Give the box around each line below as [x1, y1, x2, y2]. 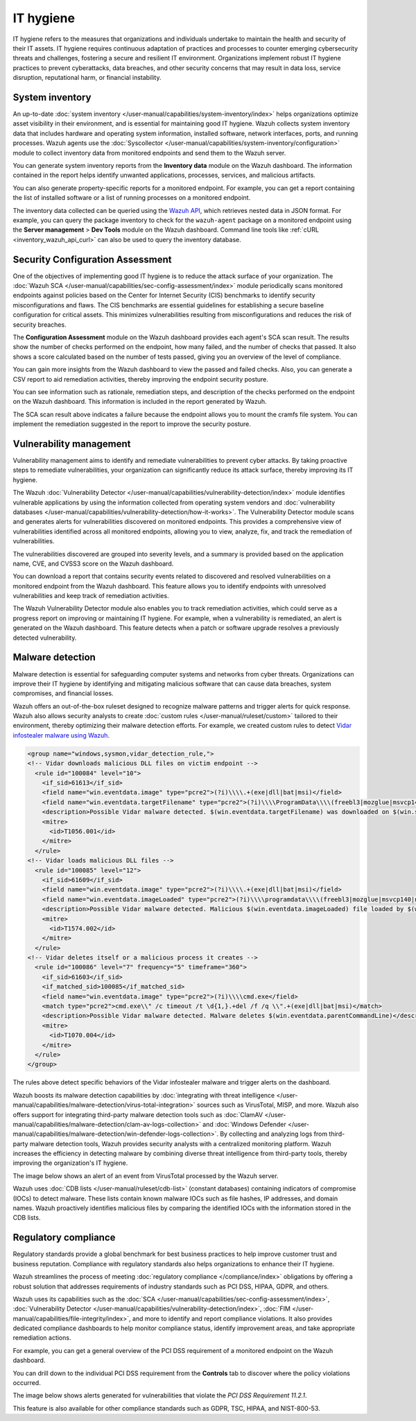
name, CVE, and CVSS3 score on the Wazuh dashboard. [12, 559, 174, 568]
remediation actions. [12, 1334, 71, 1342]
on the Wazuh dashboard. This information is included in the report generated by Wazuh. [12, 398, 267, 406]
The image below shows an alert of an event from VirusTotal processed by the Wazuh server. [12, 1171, 279, 1180]
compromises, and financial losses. [12, 689, 114, 697]
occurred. [12, 1379, 41, 1387]
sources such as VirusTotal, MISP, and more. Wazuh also [196, 1100, 359, 1109]
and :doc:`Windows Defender [202, 1120, 287, 1128]
